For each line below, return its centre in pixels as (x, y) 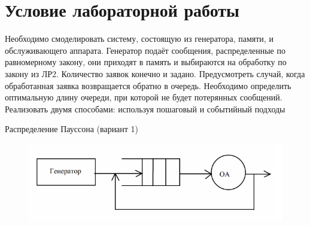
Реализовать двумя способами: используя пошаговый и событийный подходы (145, 109)
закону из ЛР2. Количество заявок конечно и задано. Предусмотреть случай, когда (155, 73)
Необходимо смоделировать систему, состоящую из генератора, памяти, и (139, 39)
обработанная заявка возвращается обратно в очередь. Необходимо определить (148, 85)
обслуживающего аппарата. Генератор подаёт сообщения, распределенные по (145, 50)
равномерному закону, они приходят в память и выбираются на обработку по (146, 62)
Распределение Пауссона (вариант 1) (72, 129)
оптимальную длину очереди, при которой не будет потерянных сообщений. (144, 97)
